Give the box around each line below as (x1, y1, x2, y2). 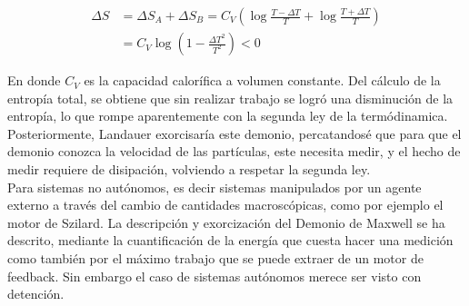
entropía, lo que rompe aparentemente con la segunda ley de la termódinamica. (7, 106, 448, 125)
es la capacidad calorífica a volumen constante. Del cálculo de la (84, 71, 441, 90)
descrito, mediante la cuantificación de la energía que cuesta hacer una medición (7, 231, 454, 250)
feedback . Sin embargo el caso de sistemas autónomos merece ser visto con (7, 266, 422, 285)
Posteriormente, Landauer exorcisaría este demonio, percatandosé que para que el (7, 123, 462, 143)
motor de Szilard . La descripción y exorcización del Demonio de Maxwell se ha (7, 212, 445, 232)
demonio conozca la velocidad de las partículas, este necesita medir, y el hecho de (7, 142, 461, 161)
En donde (7, 71, 61, 90)
